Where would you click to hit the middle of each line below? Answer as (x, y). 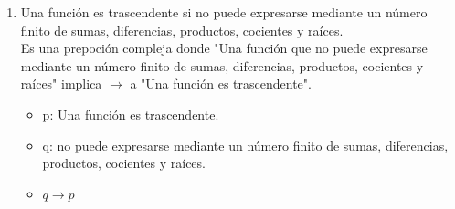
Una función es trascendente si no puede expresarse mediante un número (224, 12)
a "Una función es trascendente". (221, 84)
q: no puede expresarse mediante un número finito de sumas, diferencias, (245, 145)
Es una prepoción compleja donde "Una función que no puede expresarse (224, 48)
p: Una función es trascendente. (131, 114)
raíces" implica (61, 84)
